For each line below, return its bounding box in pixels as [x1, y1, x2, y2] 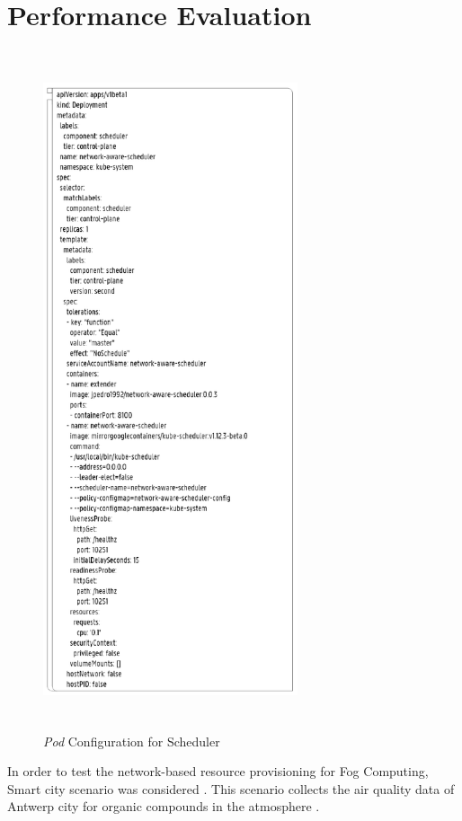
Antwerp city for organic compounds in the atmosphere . [7, 797, 320, 816]
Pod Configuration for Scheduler [43, 731, 220, 750]
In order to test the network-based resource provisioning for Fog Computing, [7, 762, 429, 781]
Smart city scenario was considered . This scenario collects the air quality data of [7, 779, 455, 798]
